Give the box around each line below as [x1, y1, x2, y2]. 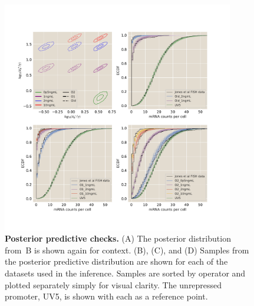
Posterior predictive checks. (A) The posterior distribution [5, 232, 231, 245]
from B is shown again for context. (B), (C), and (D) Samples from [5, 243, 249, 256]
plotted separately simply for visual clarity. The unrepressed [5, 278, 222, 291]
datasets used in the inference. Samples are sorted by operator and [5, 266, 246, 279]
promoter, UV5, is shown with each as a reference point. [5, 290, 208, 302]
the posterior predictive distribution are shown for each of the [5, 255, 228, 268]
